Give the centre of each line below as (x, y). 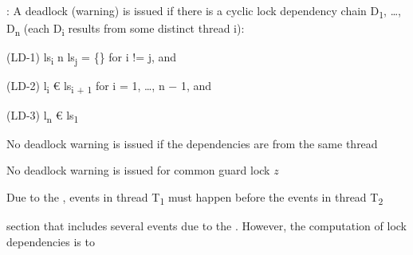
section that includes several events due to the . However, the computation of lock (206, 225)
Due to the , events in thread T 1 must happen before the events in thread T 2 (195, 198)
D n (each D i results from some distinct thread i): (126, 29)
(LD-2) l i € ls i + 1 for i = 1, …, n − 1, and (109, 87)
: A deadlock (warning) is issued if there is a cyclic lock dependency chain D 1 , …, (204, 12)
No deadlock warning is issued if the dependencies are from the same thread (192, 143)
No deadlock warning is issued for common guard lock (138, 170)
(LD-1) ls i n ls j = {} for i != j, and (92, 58)
